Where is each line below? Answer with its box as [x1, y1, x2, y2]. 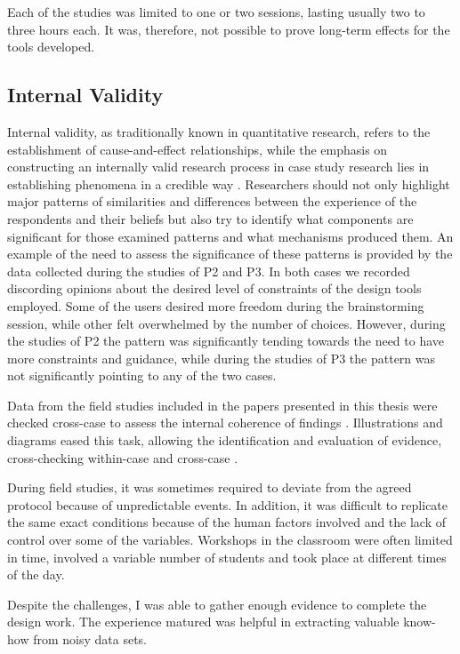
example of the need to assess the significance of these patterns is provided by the [7, 244, 453, 263]
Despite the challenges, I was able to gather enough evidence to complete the [7, 594, 427, 613]
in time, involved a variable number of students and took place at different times [7, 547, 447, 566]
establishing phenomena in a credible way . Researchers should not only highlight [7, 174, 450, 193]
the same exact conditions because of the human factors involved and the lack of [7, 513, 447, 531]
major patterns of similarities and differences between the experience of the [7, 192, 417, 211]
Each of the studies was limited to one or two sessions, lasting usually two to [7, 3, 425, 20]
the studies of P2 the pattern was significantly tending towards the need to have [7, 331, 445, 350]
